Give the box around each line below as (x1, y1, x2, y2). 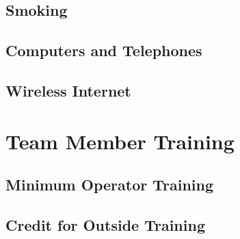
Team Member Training (5, 127, 235, 155)
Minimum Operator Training (5, 174, 214, 195)
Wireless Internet (5, 79, 131, 101)
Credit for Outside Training (5, 214, 205, 235)
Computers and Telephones (5, 40, 202, 61)
